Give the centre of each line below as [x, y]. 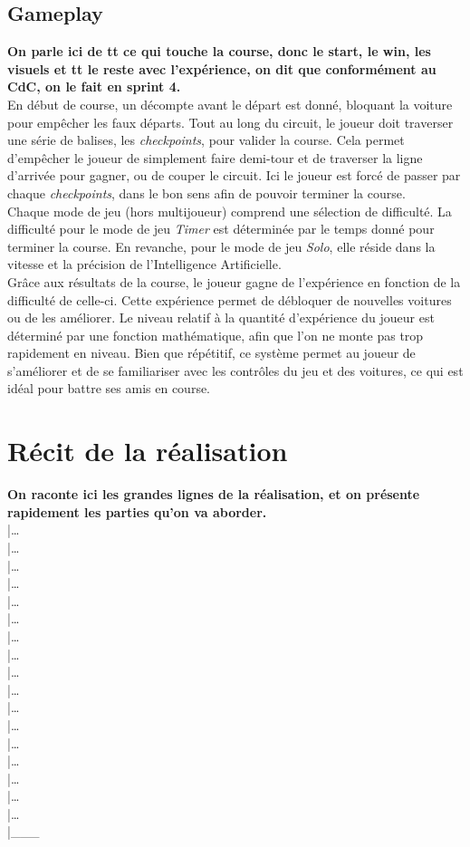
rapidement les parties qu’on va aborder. [137, 511]
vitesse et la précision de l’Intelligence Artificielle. [144, 264]
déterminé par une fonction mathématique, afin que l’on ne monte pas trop [216, 335]
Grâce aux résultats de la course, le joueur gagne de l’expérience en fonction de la [234, 281]
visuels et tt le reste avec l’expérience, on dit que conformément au [222, 68]
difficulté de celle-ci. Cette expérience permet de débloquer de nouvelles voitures [230, 299]
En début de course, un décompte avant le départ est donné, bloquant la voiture [230, 104]
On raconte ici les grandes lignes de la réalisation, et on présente [214, 494]
